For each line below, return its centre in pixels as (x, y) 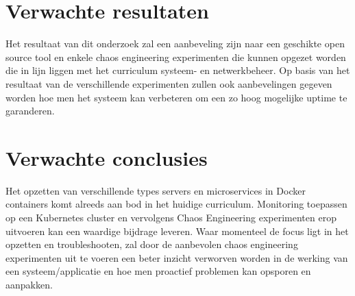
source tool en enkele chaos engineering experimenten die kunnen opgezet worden (176, 57)
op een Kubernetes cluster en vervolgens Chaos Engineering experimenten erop (171, 217)
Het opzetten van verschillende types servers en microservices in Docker (156, 190)
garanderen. (30, 111)
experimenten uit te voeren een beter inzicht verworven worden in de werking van (177, 257)
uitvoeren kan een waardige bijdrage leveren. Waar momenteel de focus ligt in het (177, 231)
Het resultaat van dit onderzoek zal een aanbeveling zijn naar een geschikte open (175, 44)
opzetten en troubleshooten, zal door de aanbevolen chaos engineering (152, 244)
